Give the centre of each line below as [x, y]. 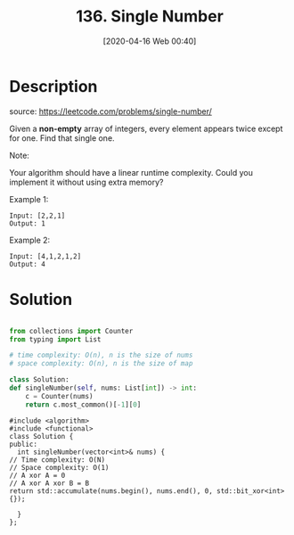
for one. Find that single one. [62, 138]
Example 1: [29, 199]
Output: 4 [28, 264]
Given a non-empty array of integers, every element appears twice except [146, 128]
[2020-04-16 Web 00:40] [150, 41]
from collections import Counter [71, 331]
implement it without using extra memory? [86, 182]
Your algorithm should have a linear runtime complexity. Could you [131, 172]
